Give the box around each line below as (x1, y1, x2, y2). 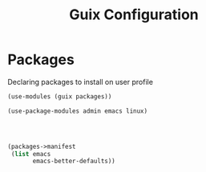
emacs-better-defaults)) (32, 158, 115, 166)
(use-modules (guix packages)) (7, 92, 112, 101)
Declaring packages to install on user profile (7, 77, 154, 86)
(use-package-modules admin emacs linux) (7, 106, 148, 115)
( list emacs (10, 150, 51, 158)
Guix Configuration (68, 6, 200, 24)
